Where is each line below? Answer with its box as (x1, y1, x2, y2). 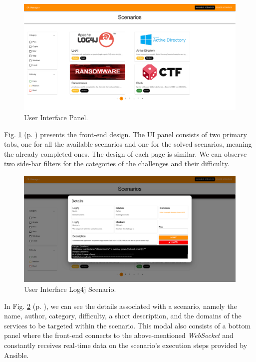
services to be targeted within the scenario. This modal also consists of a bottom (4, 320, 251, 330)
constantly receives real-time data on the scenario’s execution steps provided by (4, 339, 248, 350)
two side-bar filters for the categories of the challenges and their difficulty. (4, 158, 230, 169)
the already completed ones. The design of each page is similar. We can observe (4, 148, 247, 159)
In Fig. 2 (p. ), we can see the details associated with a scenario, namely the (4, 300, 237, 311)
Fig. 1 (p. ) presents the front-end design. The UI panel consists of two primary (4, 129, 247, 139)
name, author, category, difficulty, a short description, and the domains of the (4, 310, 242, 321)
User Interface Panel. (24, 112, 88, 122)
